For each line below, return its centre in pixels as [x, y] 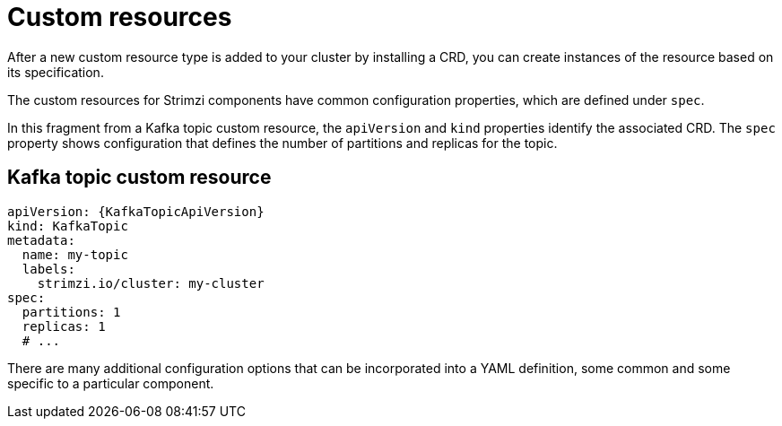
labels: [48, 269]
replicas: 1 [64, 326]
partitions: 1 [71, 312]
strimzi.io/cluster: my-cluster [151, 283]
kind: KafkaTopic [68, 226]
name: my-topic [75, 254]
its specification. [56, 72]
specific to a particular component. [111, 383]
